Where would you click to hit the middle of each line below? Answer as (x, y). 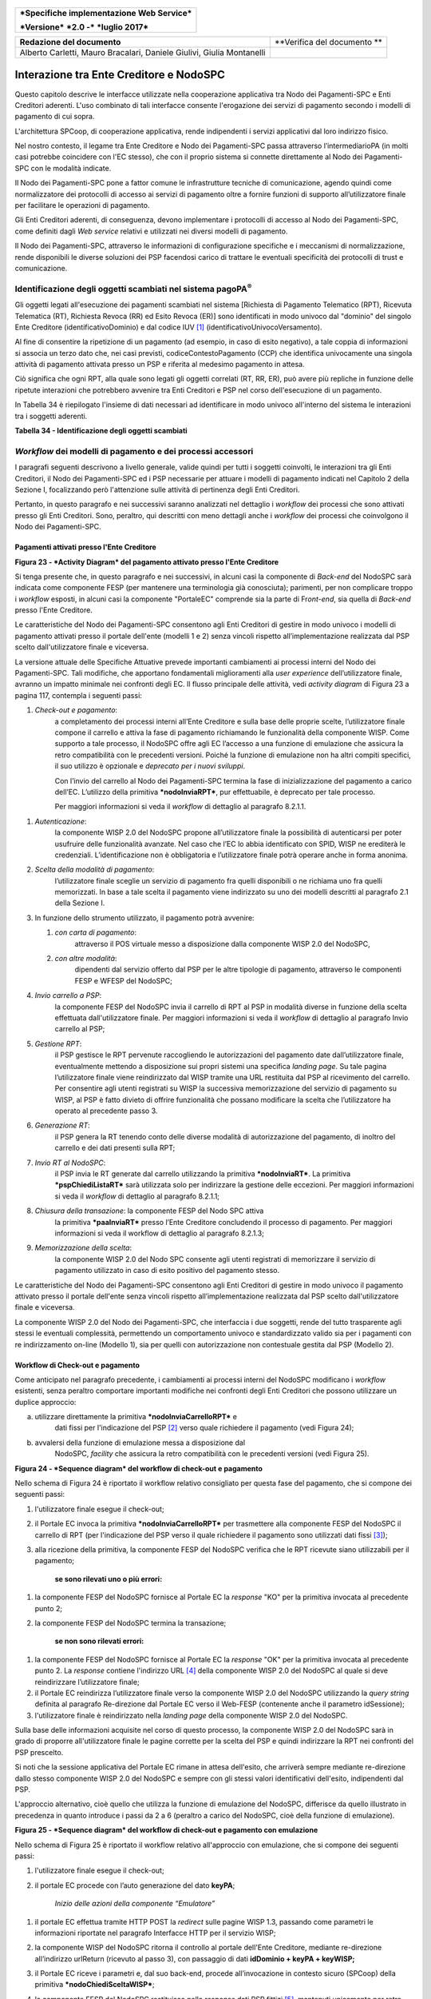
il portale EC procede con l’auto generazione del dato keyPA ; (135, 1885)
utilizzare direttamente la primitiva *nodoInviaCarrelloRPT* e (136, 1417)
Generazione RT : (63, 1125)
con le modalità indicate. (71, 168)
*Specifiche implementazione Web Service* (106, 13)
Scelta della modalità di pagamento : (95, 870)
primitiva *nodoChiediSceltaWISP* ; (95, 1985)
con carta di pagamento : (96, 932)
